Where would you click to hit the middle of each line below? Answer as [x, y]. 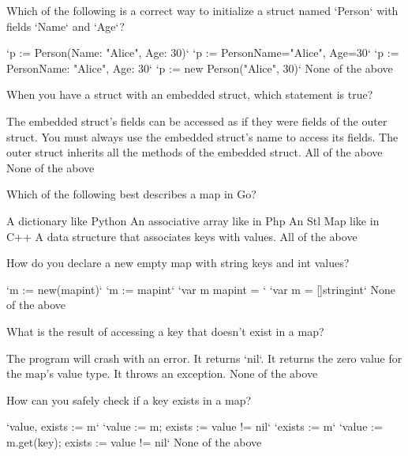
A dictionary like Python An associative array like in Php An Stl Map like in [193, 220]
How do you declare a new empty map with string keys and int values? [178, 263]
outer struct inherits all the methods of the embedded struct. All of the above [195, 152]
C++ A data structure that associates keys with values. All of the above [182, 236]
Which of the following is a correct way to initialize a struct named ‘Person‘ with [202, 10]
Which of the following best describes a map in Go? [131, 194]
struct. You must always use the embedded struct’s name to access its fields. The [202, 136]
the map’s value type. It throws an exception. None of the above [162, 373]
